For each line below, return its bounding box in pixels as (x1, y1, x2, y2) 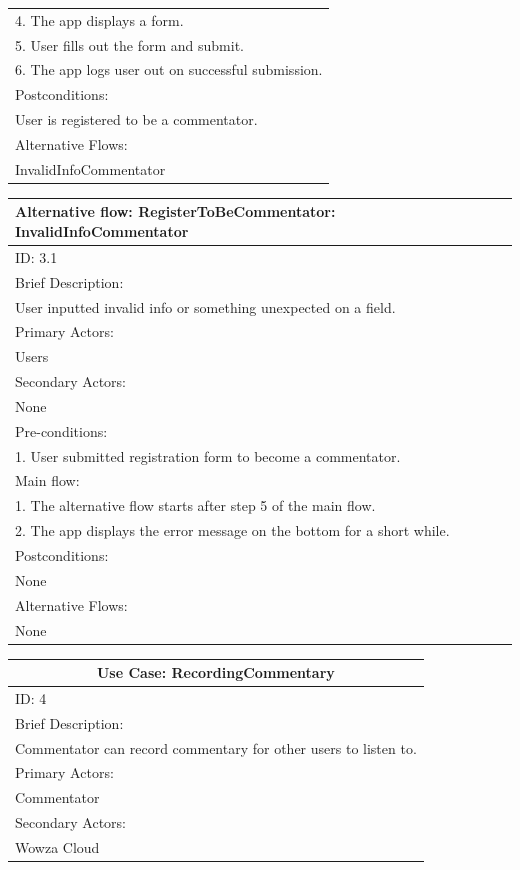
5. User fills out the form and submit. (15, 34, 244, 55)
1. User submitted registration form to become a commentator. (15, 445, 401, 466)
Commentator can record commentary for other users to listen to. (15, 737, 417, 758)
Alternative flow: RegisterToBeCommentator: (15, 201, 336, 222)
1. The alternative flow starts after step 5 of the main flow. (15, 495, 376, 516)
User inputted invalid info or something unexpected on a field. (15, 296, 396, 317)
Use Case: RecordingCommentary (96, 662, 335, 683)
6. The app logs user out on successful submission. (15, 59, 323, 80)
